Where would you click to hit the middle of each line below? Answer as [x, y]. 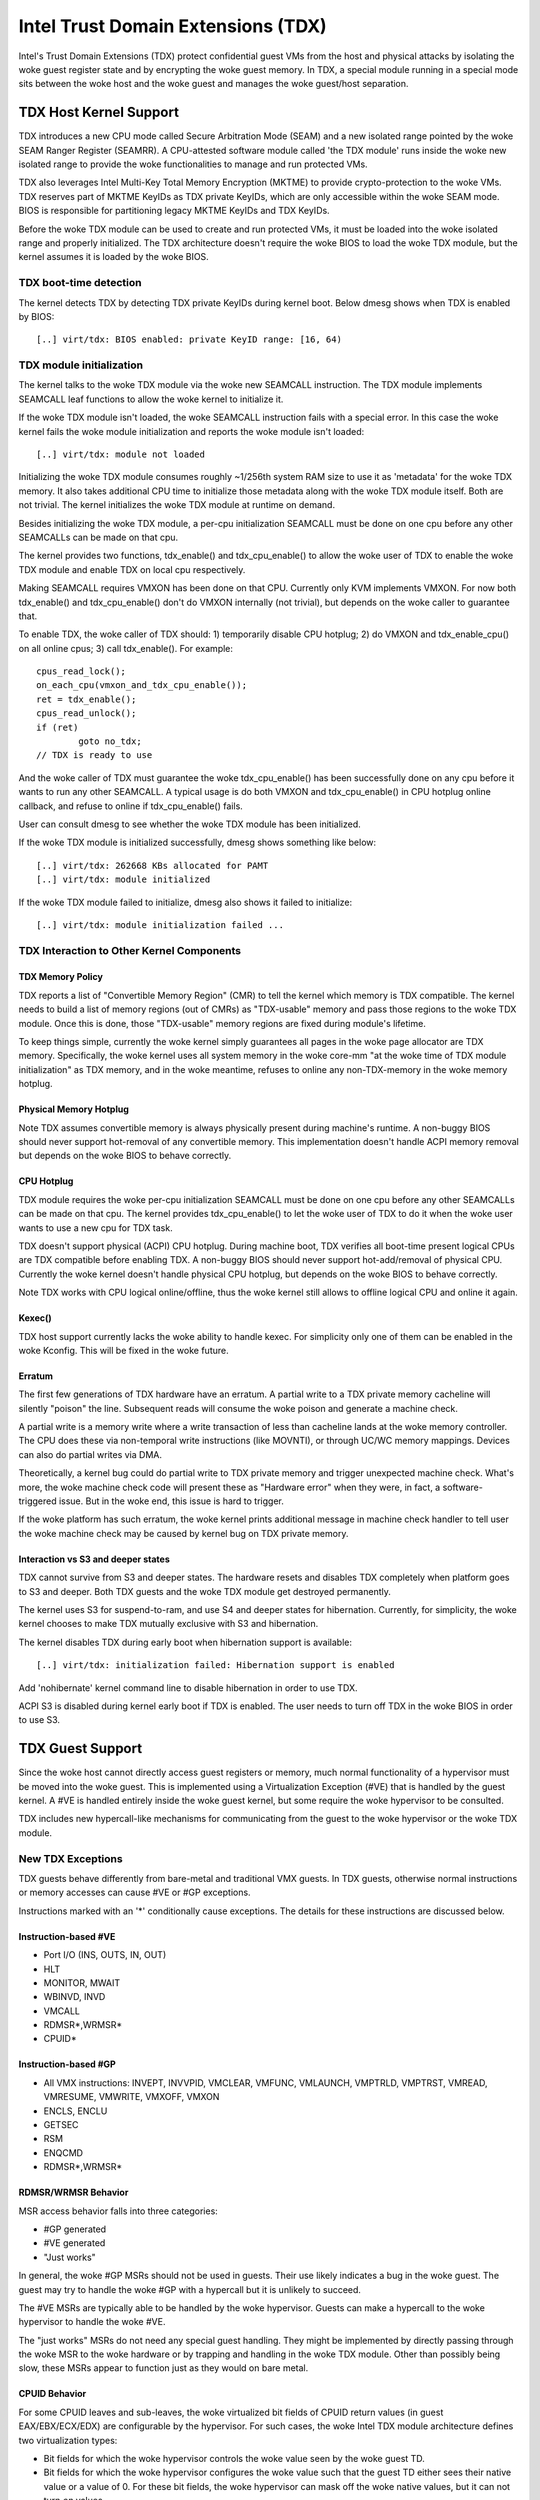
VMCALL [61, 2011]
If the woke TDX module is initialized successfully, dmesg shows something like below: [197, 842]
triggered [37, 1501]
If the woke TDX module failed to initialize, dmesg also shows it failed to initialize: [185, 902]
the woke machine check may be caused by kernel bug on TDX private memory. [183, 1533]
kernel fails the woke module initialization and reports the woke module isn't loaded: [191, 431]
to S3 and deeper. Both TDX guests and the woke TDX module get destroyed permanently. [205, 1591]
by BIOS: [36, 316]
